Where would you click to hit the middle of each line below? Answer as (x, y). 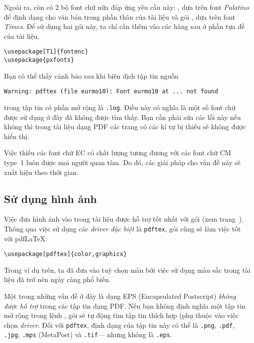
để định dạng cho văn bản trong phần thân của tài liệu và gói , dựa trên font (120, 16)
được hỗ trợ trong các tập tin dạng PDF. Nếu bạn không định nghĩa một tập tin (125, 305)
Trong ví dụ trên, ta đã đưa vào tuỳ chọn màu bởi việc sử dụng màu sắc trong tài (127, 270)
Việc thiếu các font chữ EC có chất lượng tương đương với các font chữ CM (118, 153)
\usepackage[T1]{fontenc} (46, 52)
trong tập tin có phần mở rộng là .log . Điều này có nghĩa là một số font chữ (120, 107)
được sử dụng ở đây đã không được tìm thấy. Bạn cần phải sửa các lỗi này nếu (122, 117)
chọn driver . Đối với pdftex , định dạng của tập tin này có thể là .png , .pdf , (119, 325)
